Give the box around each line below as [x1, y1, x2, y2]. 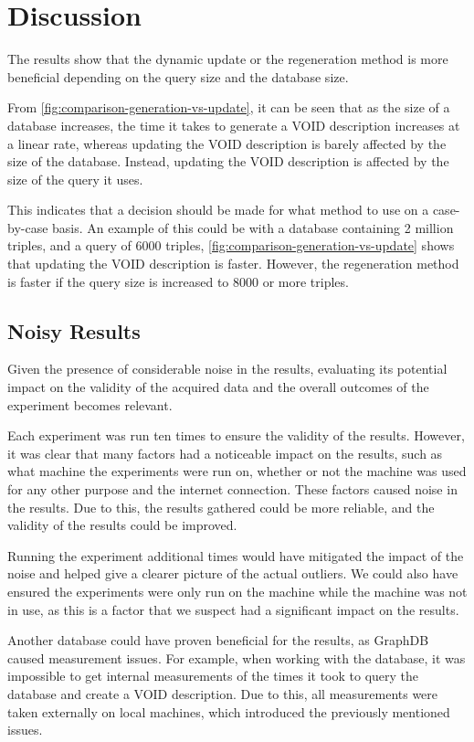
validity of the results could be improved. [7, 515, 237, 535]
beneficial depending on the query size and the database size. [7, 67, 349, 86]
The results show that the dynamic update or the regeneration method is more [7, 49, 448, 69]
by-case [7, 217, 48, 237]
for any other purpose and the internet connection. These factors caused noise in [7, 480, 458, 499]
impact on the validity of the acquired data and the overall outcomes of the [7, 377, 429, 397]
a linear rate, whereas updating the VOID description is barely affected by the [7, 133, 447, 153]
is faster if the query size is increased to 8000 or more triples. [7, 271, 349, 291]
